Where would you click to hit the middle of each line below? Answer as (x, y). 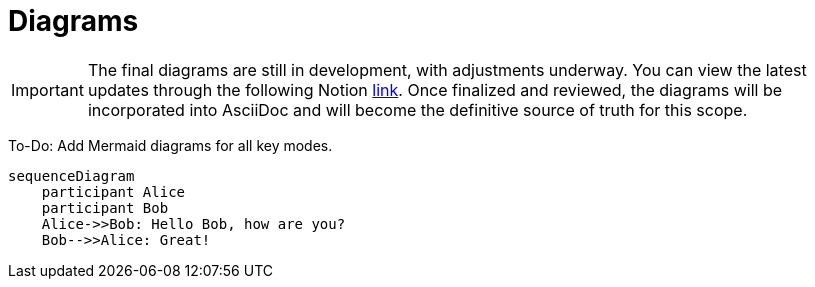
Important (47, 89)
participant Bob (105, 207)
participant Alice (113, 191)
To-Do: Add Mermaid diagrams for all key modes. (170, 145)
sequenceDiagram (71, 175)
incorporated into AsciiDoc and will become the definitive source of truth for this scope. (417, 109)
